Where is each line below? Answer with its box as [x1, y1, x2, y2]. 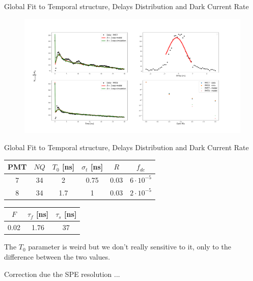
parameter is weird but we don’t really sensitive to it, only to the [28, 241, 231, 252]
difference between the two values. [4, 251, 110, 262]
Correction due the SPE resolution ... [4, 268, 120, 279]
